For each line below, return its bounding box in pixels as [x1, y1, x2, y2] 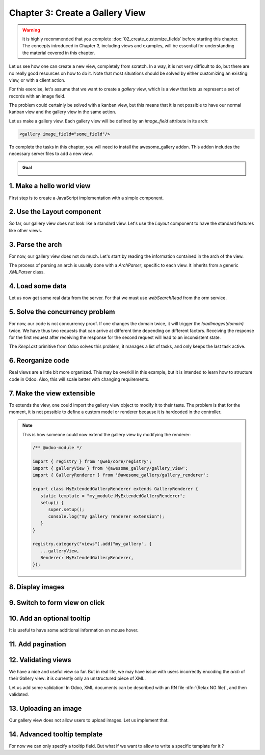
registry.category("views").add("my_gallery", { [32, 541, 152, 547]
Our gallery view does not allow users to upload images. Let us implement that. [9, 717, 169, 723]
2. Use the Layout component [9, 208, 101, 216]
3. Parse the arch [9, 240, 62, 248]
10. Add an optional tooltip [9, 614, 91, 622]
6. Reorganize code [9, 357, 70, 365]
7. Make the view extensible [9, 389, 96, 397]
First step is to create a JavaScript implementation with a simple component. [9, 195, 164, 201]
